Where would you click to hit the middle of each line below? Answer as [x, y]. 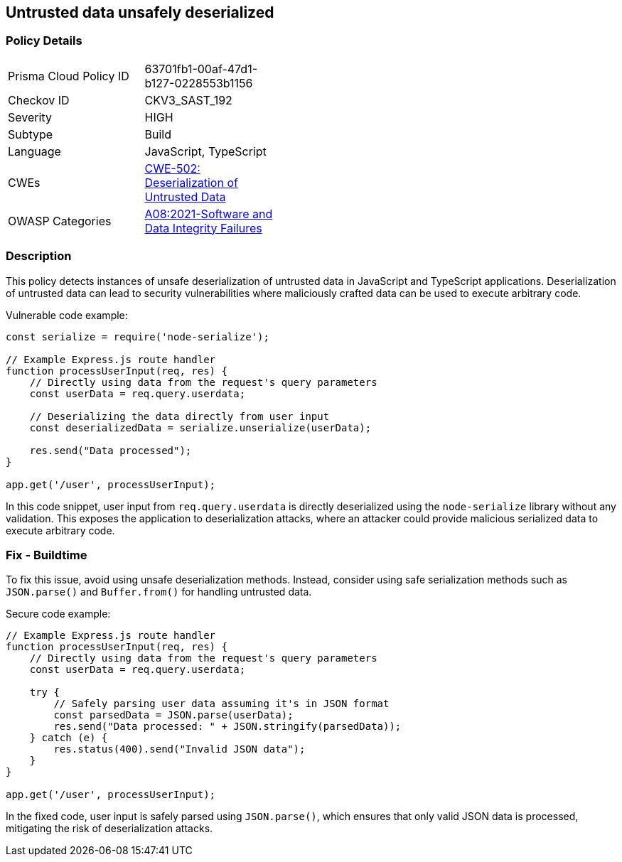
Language [34, 151]
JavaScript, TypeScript [205, 151]
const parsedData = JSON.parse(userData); [173, 715]
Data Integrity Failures [203, 228]
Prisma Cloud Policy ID [69, 76]
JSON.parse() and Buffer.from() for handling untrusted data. [159, 592]
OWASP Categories [60, 221]
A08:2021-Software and [209, 214]
